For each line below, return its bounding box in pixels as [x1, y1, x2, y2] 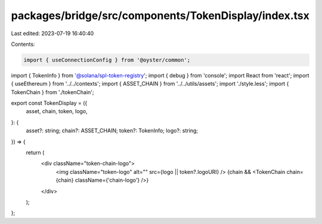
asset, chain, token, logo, [26, 108, 88, 115]
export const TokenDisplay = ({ [11, 99, 88, 107]
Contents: [11, 41, 35, 48]
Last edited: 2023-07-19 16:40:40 [11, 30, 94, 37]
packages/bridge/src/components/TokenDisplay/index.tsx [11, 9, 310, 22]
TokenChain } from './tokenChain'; [11, 88, 95, 95]
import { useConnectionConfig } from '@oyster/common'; [23, 57, 191, 63]
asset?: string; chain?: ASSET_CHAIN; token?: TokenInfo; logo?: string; [26, 127, 199, 134]
